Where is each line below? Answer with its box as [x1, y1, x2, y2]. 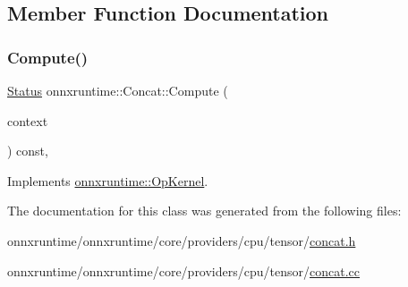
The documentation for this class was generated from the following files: [7, 201, 402, 220]
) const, [7, 141, 48, 160]
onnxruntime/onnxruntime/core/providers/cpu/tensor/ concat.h [7, 231, 356, 249]
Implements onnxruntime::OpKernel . [7, 171, 208, 190]
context [7, 111, 48, 130]
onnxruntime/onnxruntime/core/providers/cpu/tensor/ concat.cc [7, 261, 361, 280]
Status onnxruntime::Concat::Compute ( [7, 81, 228, 99]
